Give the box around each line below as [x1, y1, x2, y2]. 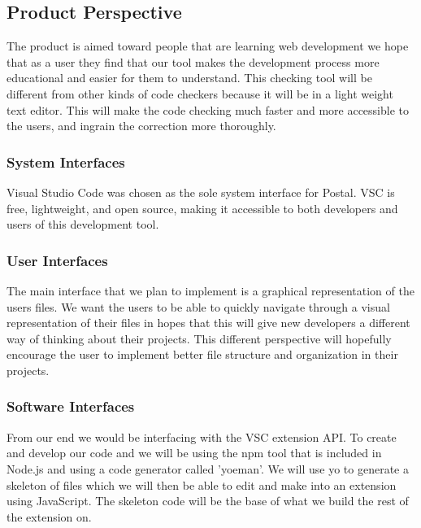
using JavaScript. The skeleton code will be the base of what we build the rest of [7, 492, 409, 509]
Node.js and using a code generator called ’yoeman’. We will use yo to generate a [7, 460, 409, 477]
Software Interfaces [7, 396, 135, 417]
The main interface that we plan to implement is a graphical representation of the [7, 281, 414, 299]
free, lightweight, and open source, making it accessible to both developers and [7, 199, 398, 216]
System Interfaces [7, 151, 125, 172]
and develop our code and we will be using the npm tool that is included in [7, 444, 382, 461]
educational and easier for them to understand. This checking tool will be [7, 69, 372, 86]
